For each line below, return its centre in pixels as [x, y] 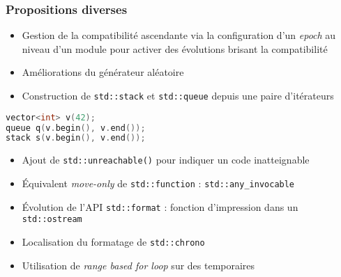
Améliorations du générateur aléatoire [103, 72]
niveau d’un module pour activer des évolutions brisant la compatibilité [175, 48]
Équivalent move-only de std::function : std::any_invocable [158, 183]
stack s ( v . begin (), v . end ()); [76, 138]
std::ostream [52, 220]
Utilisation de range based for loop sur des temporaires [138, 265]
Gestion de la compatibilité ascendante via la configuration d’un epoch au [179, 35]
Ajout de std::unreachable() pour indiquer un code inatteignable [166, 160]
